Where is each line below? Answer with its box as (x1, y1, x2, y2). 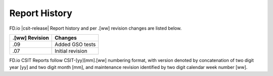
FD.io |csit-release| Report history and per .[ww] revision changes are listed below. (9, 25, 182, 31)
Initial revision (55, 47, 88, 54)
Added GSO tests (55, 41, 96, 48)
